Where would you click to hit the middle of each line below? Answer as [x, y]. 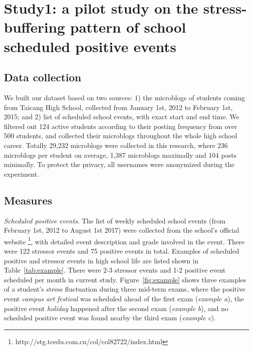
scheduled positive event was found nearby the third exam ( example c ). [110, 318]
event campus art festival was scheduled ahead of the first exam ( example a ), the [124, 298]
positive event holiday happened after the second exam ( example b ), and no [116, 308]
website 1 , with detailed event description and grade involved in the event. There [124, 240]
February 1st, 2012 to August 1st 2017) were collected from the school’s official [122, 230]
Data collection [43, 77]
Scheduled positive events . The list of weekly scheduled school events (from [115, 220]
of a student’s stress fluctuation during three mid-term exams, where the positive [125, 289]
